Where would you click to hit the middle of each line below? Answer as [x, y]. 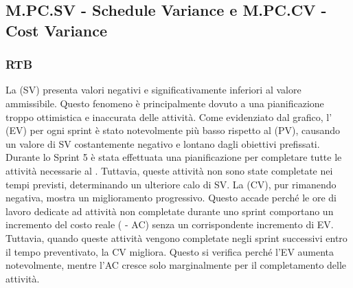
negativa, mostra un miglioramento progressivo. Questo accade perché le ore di [171, 198]
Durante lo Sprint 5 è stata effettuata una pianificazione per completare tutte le [174, 157]
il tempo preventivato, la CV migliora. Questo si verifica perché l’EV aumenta [170, 251]
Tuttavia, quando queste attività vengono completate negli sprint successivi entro [176, 237]
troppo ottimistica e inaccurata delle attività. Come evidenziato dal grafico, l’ [169, 117]
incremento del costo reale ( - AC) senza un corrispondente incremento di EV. [170, 224]
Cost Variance [57, 30]
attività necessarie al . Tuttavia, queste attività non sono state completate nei [169, 170]
